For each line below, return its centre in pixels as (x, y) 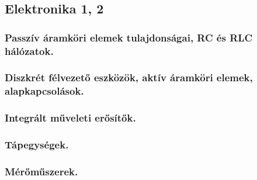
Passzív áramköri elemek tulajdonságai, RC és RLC (129, 37)
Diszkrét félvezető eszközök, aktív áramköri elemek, (129, 77)
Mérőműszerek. (41, 171)
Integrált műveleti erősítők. (70, 118)
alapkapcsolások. (44, 91)
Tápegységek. (37, 145)
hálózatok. (29, 51)
